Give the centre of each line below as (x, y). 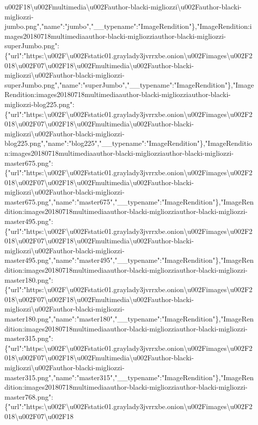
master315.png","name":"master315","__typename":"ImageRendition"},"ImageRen (129, 377)
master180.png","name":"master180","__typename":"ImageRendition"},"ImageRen (129, 319)
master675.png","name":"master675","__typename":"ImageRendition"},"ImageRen (129, 201)
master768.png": (29, 396)
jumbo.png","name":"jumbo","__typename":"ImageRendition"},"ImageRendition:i (128, 26)
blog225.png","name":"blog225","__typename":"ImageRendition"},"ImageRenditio (129, 143)
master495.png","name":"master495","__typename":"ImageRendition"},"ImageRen (129, 260)
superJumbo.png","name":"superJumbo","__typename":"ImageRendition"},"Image (129, 84)
